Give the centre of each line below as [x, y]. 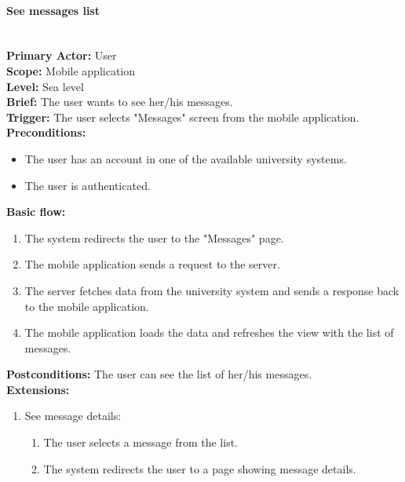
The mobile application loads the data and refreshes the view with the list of [209, 332]
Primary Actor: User [62, 55]
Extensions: [38, 389]
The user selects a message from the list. [141, 442]
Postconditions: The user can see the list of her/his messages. [159, 374]
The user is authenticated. [88, 185]
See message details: [73, 416]
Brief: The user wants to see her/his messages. [120, 102]
